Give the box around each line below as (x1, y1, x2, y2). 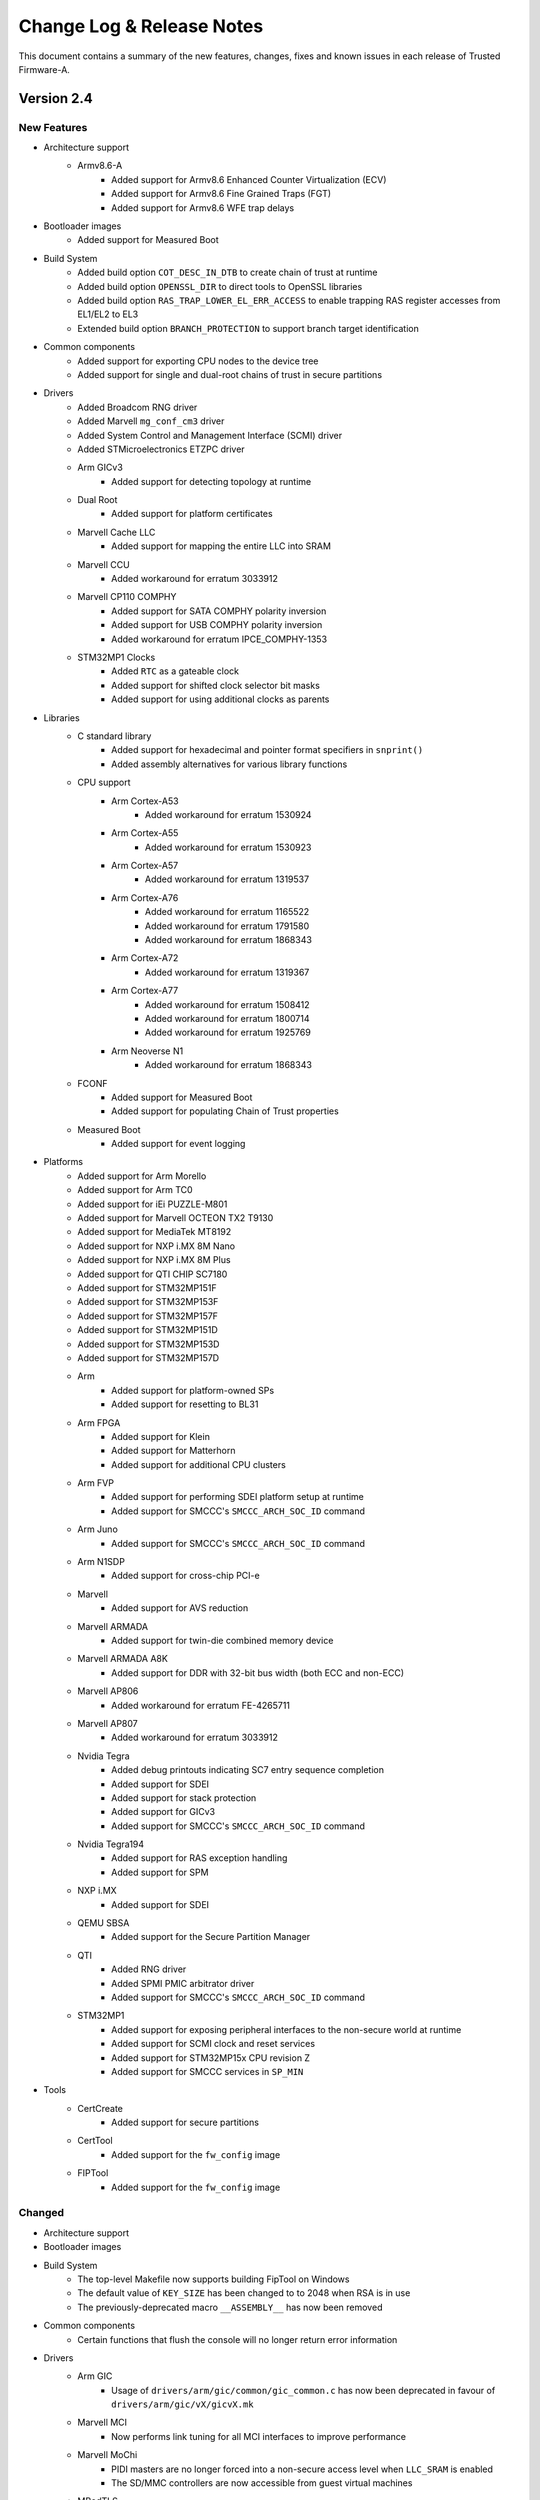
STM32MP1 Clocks (77, 651, 156, 663)
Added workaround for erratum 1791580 (145, 920, 310, 932)
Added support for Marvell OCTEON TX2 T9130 (77, 1212, 274, 1224)
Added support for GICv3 (111, 1806, 216, 1818)
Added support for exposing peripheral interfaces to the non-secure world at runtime (111, 2023, 462, 2035)
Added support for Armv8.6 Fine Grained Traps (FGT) (111, 188, 332, 200)
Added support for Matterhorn (111, 1445, 236, 1457)
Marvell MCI (77, 2416, 128, 2429)
